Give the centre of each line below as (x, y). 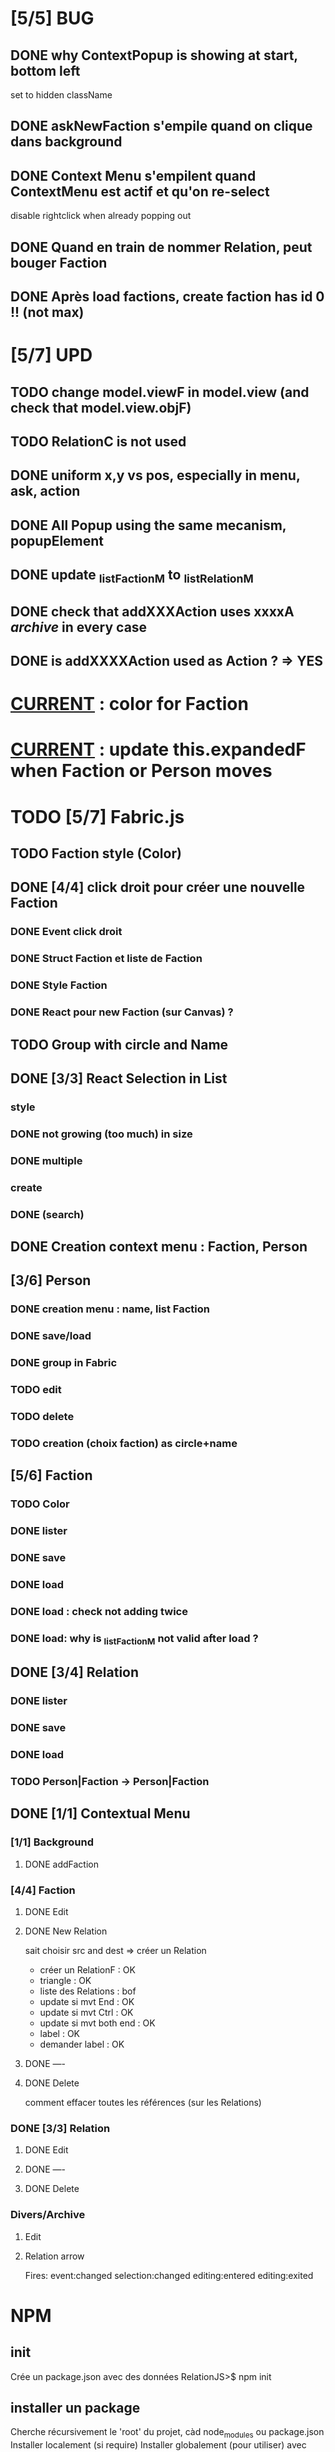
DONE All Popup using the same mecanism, (148, 525)
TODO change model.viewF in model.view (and (160, 392)
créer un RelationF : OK (87, 1970)
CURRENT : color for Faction (129, 704)
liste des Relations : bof (88, 1991)
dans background (66, 142)
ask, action (45, 491)
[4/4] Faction (43, 1890)
